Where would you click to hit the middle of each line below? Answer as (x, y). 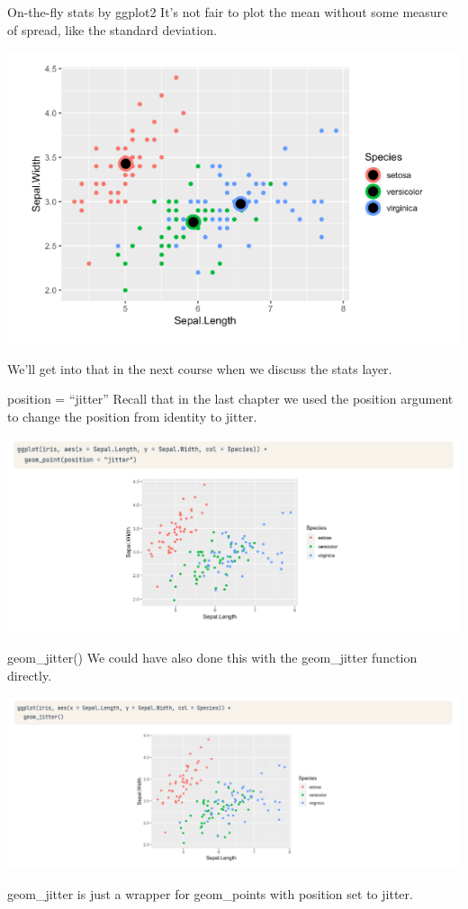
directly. (30, 675)
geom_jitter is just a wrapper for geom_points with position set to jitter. (210, 893)
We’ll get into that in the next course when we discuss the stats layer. (200, 368)
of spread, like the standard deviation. (112, 29)
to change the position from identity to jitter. (132, 416)
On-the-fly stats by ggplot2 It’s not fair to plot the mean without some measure (228, 12)
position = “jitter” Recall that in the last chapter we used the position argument (230, 399)
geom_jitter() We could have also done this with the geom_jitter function (212, 658)
